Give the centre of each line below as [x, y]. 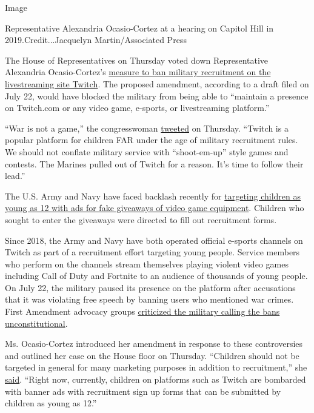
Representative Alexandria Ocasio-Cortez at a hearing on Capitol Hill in [139, 28]
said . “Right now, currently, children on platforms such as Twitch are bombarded [155, 379]
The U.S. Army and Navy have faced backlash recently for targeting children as [153, 196]
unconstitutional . [36, 323]
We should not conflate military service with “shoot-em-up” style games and [147, 151]
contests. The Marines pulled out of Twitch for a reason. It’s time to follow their [154, 163]
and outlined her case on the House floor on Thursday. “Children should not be [152, 355]
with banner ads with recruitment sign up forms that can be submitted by [143, 391]
